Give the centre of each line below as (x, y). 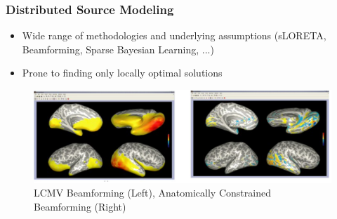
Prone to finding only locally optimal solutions (122, 73)
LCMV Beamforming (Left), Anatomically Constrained (152, 193)
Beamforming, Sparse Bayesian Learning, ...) (118, 49)
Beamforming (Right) (80, 206)
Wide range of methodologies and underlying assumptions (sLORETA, (174, 35)
